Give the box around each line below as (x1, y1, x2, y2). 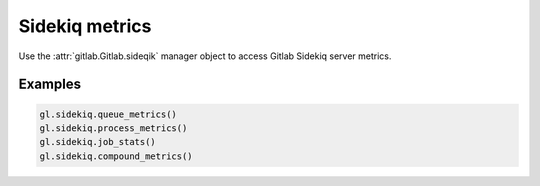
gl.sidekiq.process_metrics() (39, 122, 188, 134)
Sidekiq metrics (18, 15, 152, 37)
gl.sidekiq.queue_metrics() (39, 108, 177, 120)
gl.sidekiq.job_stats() (39, 136, 157, 148)
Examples (18, 76, 82, 93)
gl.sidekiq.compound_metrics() (39, 150, 194, 162)
